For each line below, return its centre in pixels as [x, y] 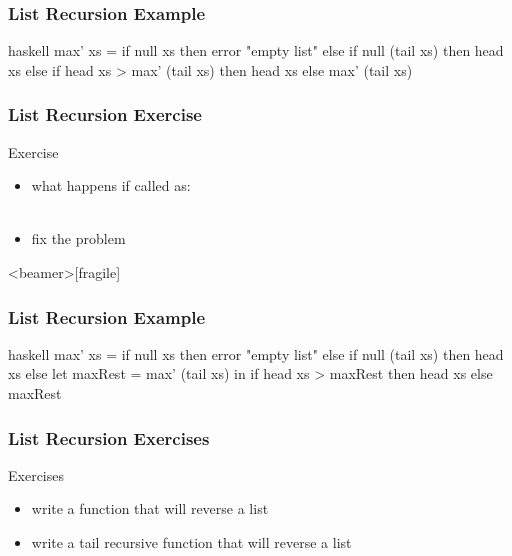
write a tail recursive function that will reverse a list [191, 542]
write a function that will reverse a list [150, 508]
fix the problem [78, 238]
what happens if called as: [111, 185]
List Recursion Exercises [109, 437]
